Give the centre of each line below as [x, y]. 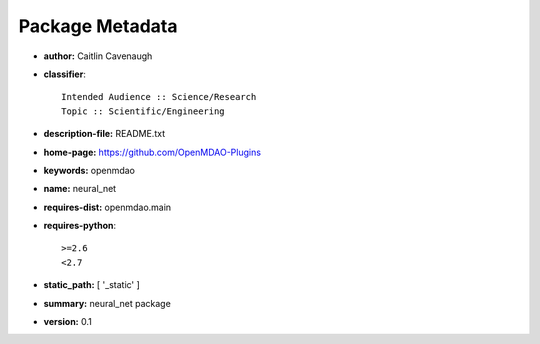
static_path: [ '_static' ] [91, 285]
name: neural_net [80, 189]
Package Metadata [98, 26]
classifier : [65, 74]
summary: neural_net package [107, 303]
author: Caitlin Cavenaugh [98, 56]
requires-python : [80, 226]
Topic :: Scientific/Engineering [143, 111]
